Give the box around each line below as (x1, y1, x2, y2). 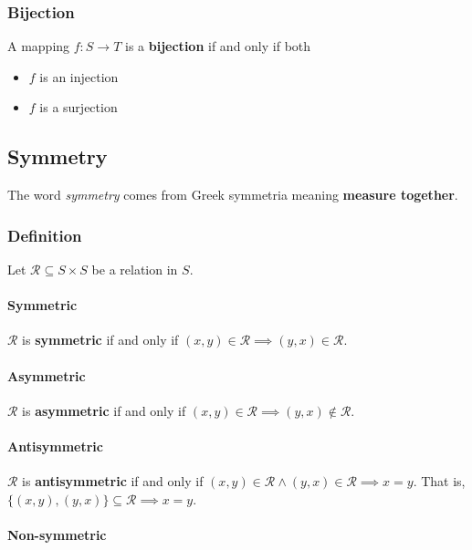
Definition (7, 223, 82, 246)
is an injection (39, 67, 119, 86)
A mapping (7, 36, 70, 56)
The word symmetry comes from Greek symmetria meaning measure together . (7, 185, 458, 204)
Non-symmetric (7, 524, 107, 544)
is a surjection (39, 98, 118, 117)
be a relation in (91, 260, 178, 279)
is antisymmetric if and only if (22, 472, 204, 491)
